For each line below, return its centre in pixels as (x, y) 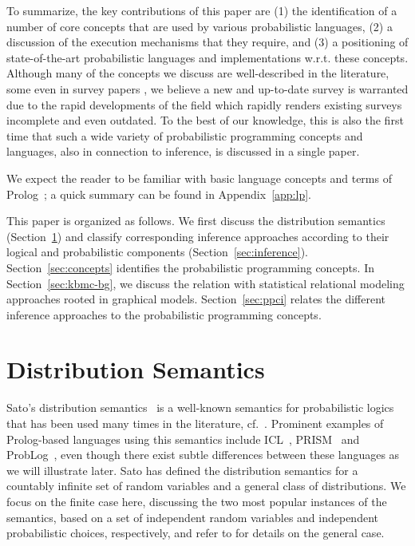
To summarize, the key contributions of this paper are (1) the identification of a (202, 10)
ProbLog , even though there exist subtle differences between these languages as (203, 455)
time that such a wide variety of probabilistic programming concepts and (185, 135)
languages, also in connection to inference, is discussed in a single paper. (183, 151)
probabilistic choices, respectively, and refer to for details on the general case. (196, 533)
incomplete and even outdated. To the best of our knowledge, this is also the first (205, 120)
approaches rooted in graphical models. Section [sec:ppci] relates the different (196, 299)
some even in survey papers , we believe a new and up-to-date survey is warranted (207, 88)
